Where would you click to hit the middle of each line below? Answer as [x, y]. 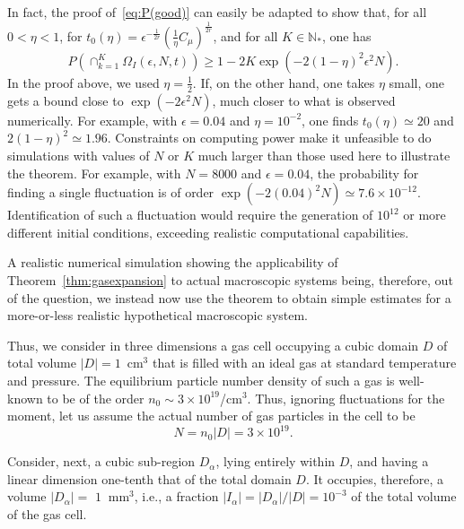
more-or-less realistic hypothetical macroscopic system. [158, 315]
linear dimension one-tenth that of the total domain [149, 478]
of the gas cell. [47, 513]
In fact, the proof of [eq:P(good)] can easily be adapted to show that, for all [217, 12]
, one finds [330, 120]
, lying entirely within [276, 461]
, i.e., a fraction [176, 496]
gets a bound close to [66, 100]
